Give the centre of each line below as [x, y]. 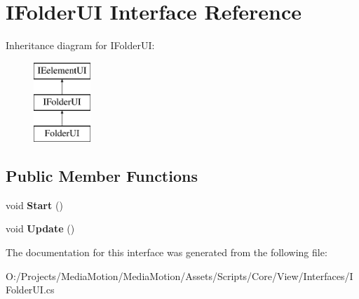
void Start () [34, 205]
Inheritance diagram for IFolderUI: [80, 45]
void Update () [40, 228]
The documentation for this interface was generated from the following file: [167, 252]
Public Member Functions [102, 176]
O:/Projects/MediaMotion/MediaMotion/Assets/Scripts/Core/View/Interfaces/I [179, 275]
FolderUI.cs [30, 290]
